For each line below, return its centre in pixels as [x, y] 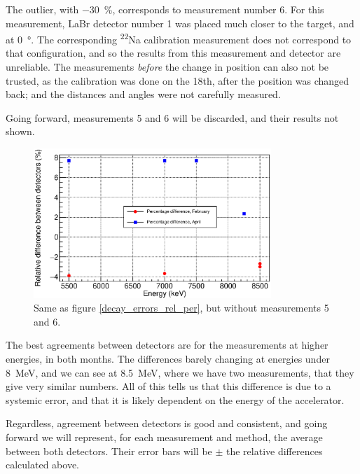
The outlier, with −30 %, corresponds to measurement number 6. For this [165, 9]
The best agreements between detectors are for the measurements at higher [167, 345]
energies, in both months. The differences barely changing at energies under [168, 359]
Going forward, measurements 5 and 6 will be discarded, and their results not [172, 117]
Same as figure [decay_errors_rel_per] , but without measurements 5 [181, 308]
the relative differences [275, 451]
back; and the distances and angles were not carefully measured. [143, 94]
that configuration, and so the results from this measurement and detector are [173, 53]
